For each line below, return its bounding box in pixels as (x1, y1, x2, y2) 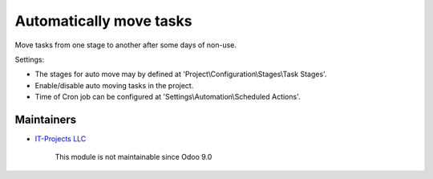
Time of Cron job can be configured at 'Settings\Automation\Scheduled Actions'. (34, 92, 301, 102)
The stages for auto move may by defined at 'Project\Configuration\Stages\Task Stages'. (34, 69, 327, 79)
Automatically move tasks (14, 12, 192, 30)
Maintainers (14, 112, 77, 126)
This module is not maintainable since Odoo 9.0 (55, 153, 212, 162)
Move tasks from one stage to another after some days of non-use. (14, 40, 237, 50)
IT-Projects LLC (34, 134, 87, 144)
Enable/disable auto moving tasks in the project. (34, 80, 194, 90)
